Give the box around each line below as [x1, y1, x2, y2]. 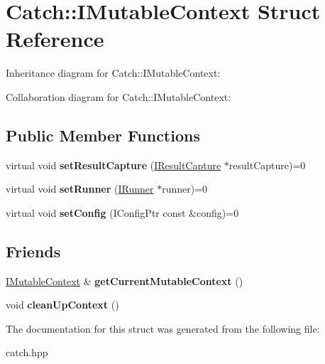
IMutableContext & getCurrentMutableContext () [6, 273, 243, 288]
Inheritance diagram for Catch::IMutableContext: [6, 65, 221, 80]
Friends [6, 240, 61, 262]
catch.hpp [6, 345, 48, 360]
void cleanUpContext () [6, 297, 119, 312]
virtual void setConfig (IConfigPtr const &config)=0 [6, 205, 239, 220]
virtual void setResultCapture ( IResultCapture [6, 157, 221, 172]
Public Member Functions [6, 124, 200, 146]
